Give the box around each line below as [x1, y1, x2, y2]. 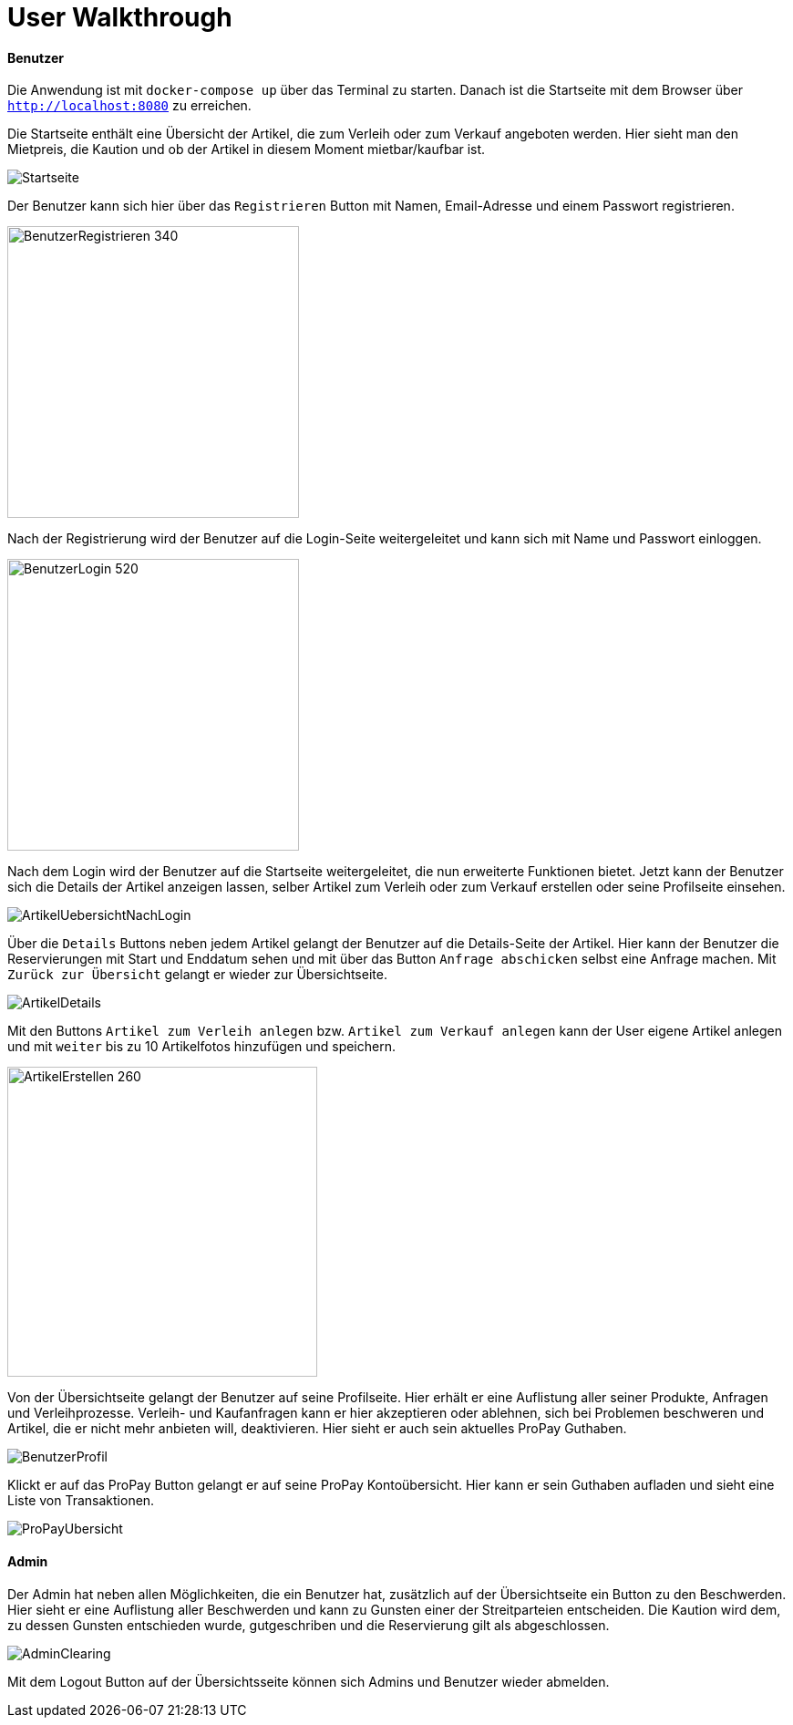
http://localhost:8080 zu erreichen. [7, 98, 252, 114]
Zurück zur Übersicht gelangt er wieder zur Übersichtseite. [7, 966, 387, 983]
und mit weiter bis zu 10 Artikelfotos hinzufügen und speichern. [7, 1038, 396, 1055]
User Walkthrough [7, 2, 232, 33]
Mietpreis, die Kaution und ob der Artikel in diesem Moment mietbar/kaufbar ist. [7, 141, 486, 158]
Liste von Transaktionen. [7, 1493, 155, 1509]
